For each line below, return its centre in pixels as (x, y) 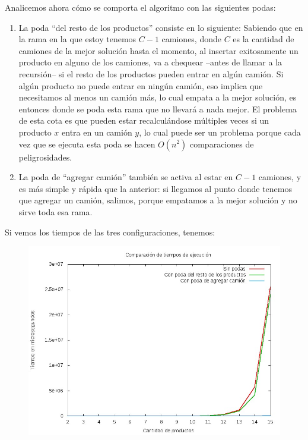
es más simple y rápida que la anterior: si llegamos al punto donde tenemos (155, 188)
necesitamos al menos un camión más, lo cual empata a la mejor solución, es (158, 97)
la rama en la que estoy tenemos (77, 39)
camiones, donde (191, 39)
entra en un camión (97, 132)
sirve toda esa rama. (55, 211)
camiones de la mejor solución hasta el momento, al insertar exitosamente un (158, 50)
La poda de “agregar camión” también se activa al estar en (126, 177)
